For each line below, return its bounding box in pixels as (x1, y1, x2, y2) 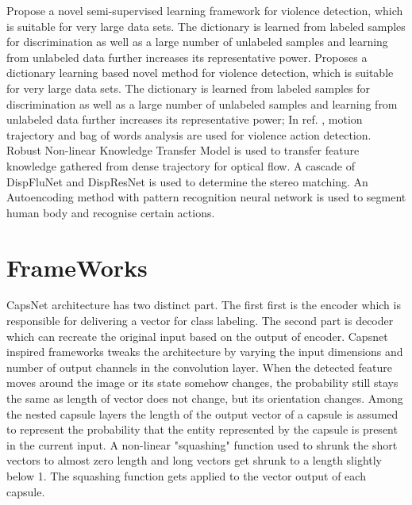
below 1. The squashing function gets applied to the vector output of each (6, 467, 366, 484)
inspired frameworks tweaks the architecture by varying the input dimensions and (6, 343, 403, 360)
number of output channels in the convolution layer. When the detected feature (6, 358, 392, 375)
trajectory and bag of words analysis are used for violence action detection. (6, 126, 372, 143)
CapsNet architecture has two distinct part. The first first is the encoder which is (6, 296, 401, 313)
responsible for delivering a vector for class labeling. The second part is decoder (6, 312, 394, 329)
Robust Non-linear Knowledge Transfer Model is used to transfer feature (6, 142, 360, 159)
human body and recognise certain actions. (6, 204, 215, 220)
